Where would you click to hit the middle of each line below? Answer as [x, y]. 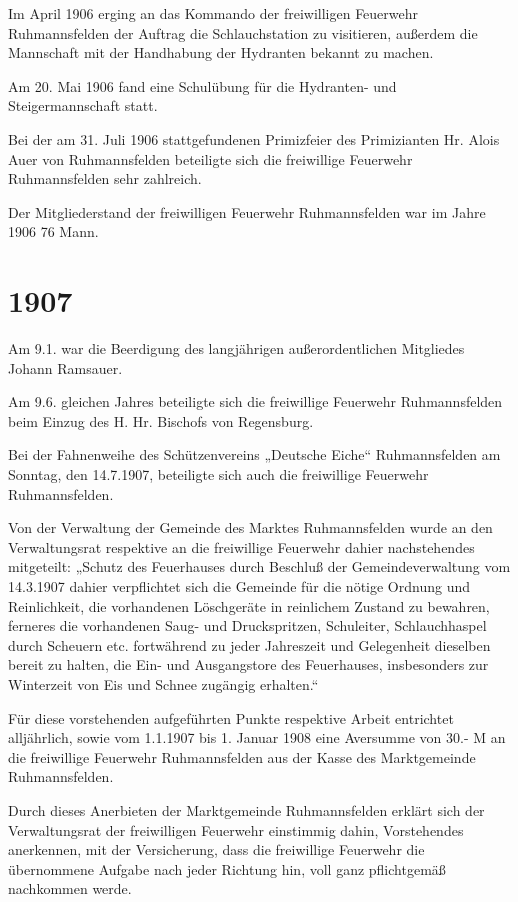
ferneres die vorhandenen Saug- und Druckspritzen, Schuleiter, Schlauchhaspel [247, 625]
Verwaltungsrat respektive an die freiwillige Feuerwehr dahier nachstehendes [241, 546]
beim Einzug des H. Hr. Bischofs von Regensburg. [161, 420]
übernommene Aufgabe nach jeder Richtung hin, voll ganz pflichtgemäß [227, 868]
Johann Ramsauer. [65, 367]
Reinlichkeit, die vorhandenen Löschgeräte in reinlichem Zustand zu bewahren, [249, 605]
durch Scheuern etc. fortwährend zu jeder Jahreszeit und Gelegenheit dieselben [249, 644]
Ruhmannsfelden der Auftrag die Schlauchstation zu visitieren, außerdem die [243, 32]
